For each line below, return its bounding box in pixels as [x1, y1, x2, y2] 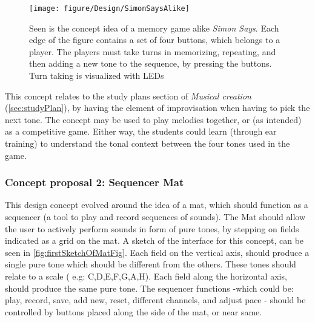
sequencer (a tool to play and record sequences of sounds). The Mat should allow [5, 210, 306, 223]
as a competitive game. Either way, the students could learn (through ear [5, 125, 277, 138]
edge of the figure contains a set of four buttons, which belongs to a [29, 33, 280, 46]
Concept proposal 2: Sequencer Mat [5, 175, 184, 190]
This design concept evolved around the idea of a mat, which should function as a [5, 198, 308, 211]
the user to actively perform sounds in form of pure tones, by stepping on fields [5, 222, 299, 235]
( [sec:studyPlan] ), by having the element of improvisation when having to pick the [5, 101, 310, 114]
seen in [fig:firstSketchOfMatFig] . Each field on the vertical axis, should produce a [5, 246, 310, 258]
